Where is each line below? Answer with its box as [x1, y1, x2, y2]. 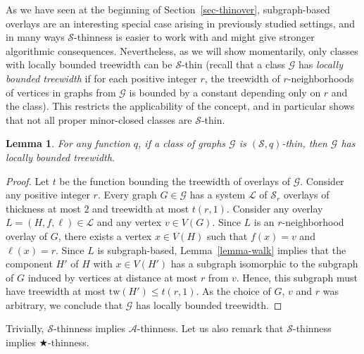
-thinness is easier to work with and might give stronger [74, 30, 315, 44]
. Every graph [97, 187, 157, 202]
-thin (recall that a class [181, 57, 286, 72]
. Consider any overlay [226, 201, 323, 215]
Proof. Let [6, 173, 49, 188]
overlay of [6, 228, 48, 243]
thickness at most [6, 201, 81, 215]
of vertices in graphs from [6, 84, 116, 99]
